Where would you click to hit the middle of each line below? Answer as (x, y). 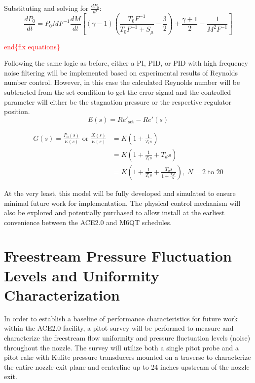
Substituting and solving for (46, 8)
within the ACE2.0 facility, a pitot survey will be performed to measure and (119, 328)
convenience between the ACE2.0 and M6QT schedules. (88, 222)
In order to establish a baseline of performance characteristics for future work (121, 318)
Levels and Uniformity (82, 275)
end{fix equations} (32, 46)
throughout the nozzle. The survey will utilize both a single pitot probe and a (121, 347)
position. (17, 111)
